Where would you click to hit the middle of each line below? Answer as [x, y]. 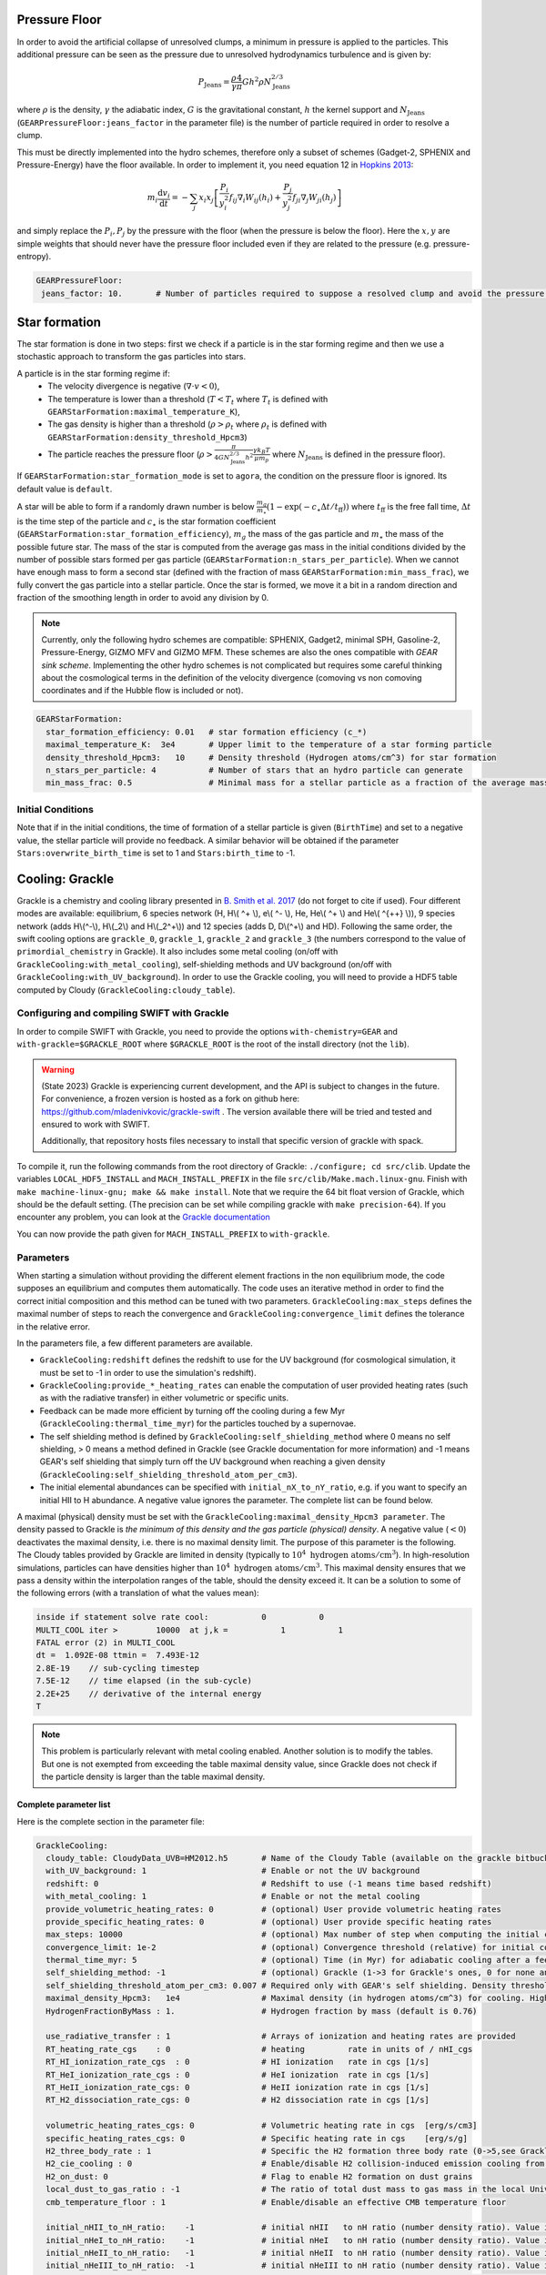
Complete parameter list [64, 1805]
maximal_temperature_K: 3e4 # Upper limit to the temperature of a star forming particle [269, 745]
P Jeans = [214, 83]
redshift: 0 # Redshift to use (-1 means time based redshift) [269, 1883]
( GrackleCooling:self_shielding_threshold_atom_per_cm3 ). [168, 1474]
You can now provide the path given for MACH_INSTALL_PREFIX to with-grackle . [173, 1234]
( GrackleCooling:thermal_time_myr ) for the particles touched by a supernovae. [198, 1423]
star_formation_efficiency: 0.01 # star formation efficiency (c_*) [207, 732]
